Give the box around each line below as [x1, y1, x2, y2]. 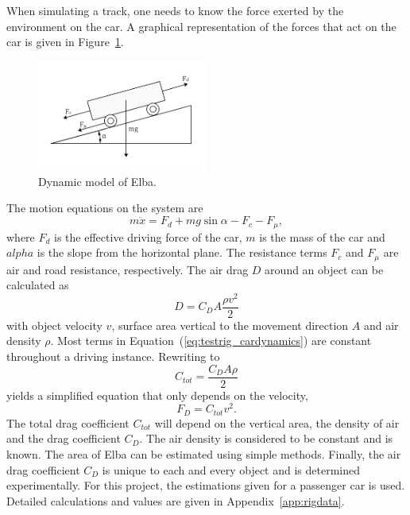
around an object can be [265, 261, 384, 277]
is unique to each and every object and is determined [102, 461, 361, 478]
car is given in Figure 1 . [6, 33, 124, 50]
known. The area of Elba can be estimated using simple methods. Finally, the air [6, 446, 401, 463]
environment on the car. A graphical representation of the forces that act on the [6, 17, 396, 34]
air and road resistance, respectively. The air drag [6, 261, 249, 277]
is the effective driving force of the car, [54, 228, 242, 245]
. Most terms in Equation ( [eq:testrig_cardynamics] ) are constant [50, 332, 372, 349]
